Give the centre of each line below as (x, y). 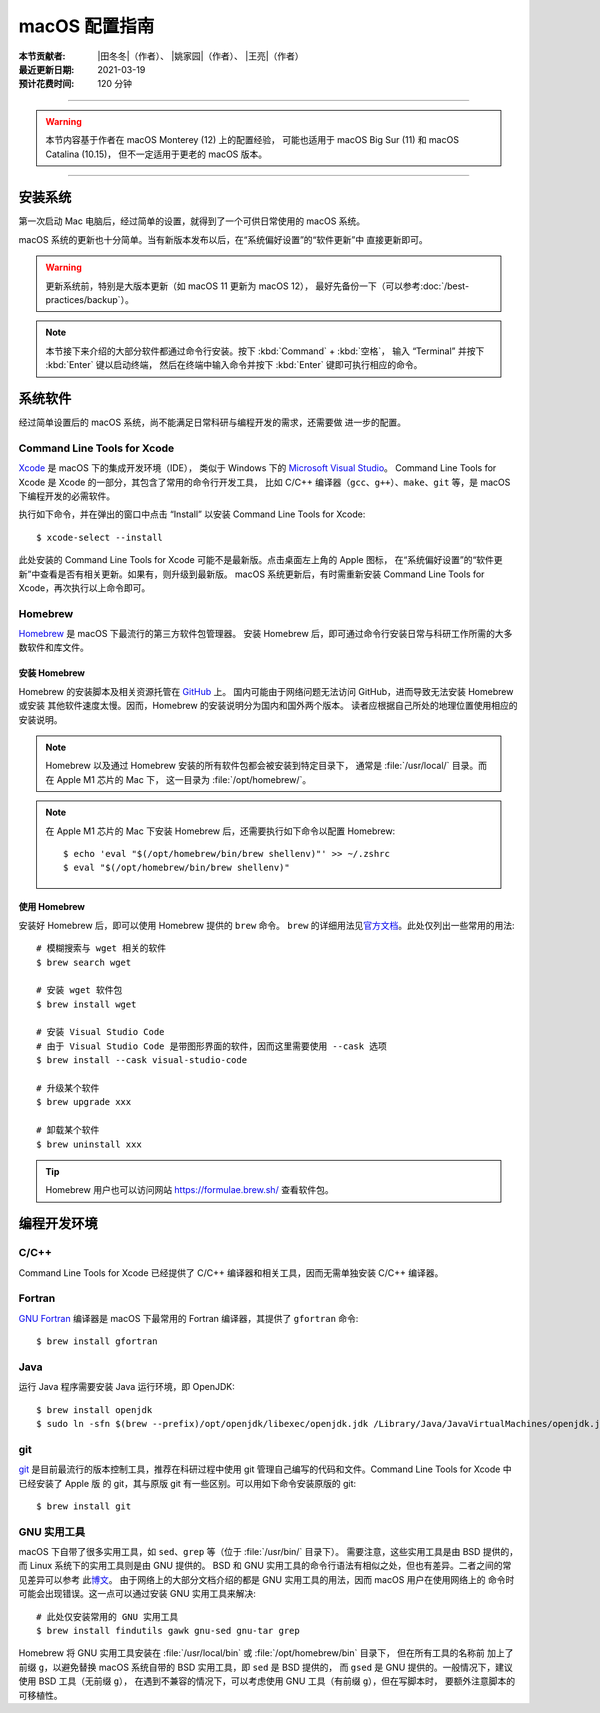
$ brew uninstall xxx (89, 1144)
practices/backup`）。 (89, 299)
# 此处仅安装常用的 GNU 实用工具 (107, 1616)
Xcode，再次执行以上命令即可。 (84, 587)
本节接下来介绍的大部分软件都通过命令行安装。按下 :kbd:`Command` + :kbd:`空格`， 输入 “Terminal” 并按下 (265, 351)
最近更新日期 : (46, 69)
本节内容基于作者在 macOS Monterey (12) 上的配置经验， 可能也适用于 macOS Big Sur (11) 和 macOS (252, 140)
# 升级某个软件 (68, 1088)
